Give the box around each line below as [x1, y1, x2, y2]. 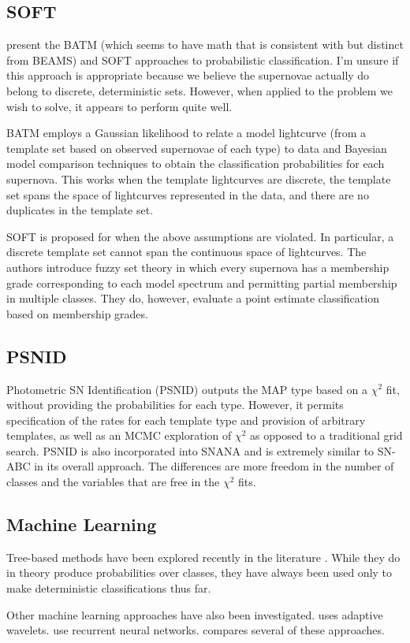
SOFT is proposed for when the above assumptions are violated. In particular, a [6, 228, 394, 244]
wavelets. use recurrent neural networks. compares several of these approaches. [6, 622, 385, 638]
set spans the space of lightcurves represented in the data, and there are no [6, 186, 369, 203]
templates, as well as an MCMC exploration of [6, 427, 232, 444]
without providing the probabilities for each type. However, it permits [6, 396, 344, 413]
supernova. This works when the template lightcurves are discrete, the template [6, 170, 391, 187]
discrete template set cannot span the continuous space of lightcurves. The [6, 243, 367, 260]
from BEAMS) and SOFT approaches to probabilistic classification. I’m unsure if [6, 51, 399, 68]
